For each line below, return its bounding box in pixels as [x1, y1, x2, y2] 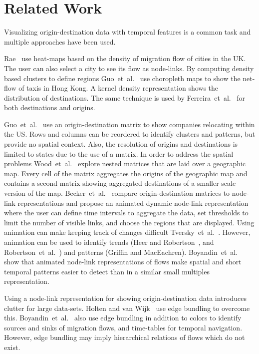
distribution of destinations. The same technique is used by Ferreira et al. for [4, 92, 246, 103]
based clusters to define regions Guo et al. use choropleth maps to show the [4, 73, 241, 83]
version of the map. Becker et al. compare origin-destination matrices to [4, 188, 230, 198]
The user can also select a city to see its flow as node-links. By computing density [4, 63, 254, 73]
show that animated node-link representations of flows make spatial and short [4, 256, 242, 267]
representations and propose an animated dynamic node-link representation [17, 197, 249, 208]
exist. [4, 341, 20, 352]
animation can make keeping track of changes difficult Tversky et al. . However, [4, 227, 251, 237]
